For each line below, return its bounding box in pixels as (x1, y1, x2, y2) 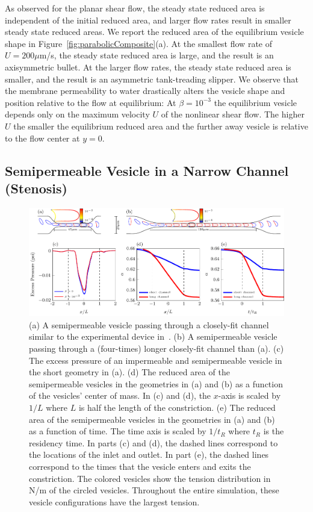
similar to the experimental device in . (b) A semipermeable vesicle (29, 330, 277, 343)
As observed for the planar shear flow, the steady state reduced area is (5, 2, 265, 14)
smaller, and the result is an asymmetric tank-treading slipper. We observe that (5, 72, 299, 85)
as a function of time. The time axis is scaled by (29, 425, 206, 437)
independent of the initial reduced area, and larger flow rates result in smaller (5, 13, 291, 26)
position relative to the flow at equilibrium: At (5, 96, 176, 108)
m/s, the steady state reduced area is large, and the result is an (39, 49, 274, 61)
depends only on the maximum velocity (5, 108, 150, 120)
